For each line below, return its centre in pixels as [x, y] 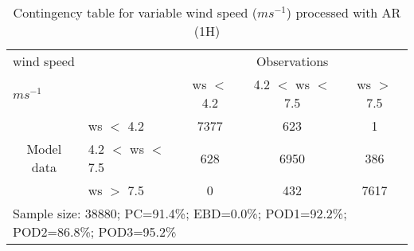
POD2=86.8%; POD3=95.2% [95, 231]
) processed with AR [344, 12]
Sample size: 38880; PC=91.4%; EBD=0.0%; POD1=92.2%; [180, 213]
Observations [292, 61]
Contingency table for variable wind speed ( [135, 12]
